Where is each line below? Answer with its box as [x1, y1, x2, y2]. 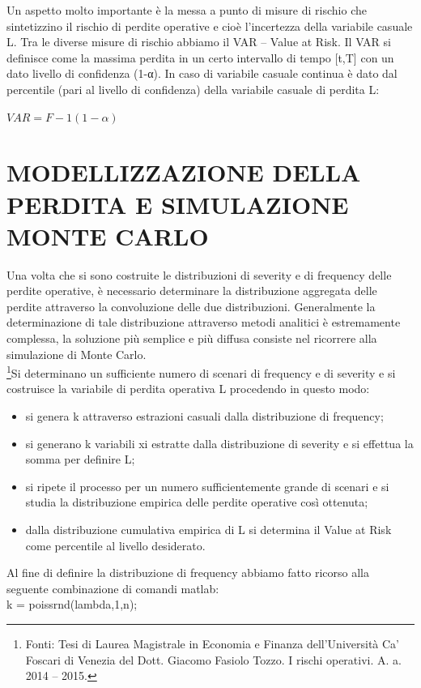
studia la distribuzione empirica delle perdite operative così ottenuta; [25, 494, 368, 511]
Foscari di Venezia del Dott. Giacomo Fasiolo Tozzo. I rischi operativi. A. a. [25, 651, 402, 668]
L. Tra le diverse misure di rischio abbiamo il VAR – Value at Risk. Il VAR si [6, 33, 391, 50]
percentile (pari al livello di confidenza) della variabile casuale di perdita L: [6, 80, 380, 97]
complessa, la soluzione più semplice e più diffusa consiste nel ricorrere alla [6, 330, 377, 347]
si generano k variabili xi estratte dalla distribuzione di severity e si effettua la [25, 434, 414, 451]
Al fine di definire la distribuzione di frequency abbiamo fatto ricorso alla [6, 564, 370, 581]
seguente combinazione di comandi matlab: [6, 579, 219, 596]
